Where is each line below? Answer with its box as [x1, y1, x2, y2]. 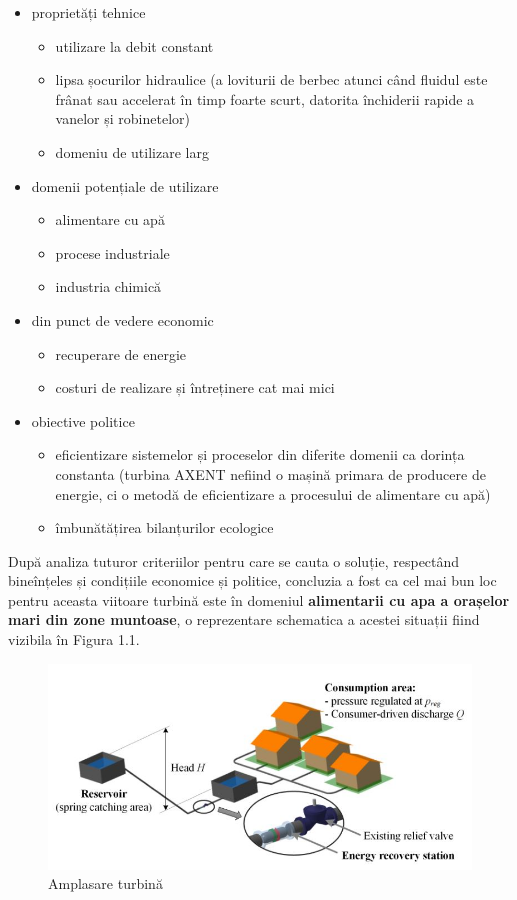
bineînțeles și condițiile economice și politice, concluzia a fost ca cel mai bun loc [8, 570, 497, 591]
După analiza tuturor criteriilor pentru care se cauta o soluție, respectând [8, 550, 460, 571]
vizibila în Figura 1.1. [8, 629, 140, 650]
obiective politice [31, 410, 135, 431]
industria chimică [55, 276, 162, 297]
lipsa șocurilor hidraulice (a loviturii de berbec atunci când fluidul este [55, 69, 488, 90]
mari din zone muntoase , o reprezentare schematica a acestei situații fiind [8, 609, 480, 630]
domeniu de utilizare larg [55, 141, 209, 162]
